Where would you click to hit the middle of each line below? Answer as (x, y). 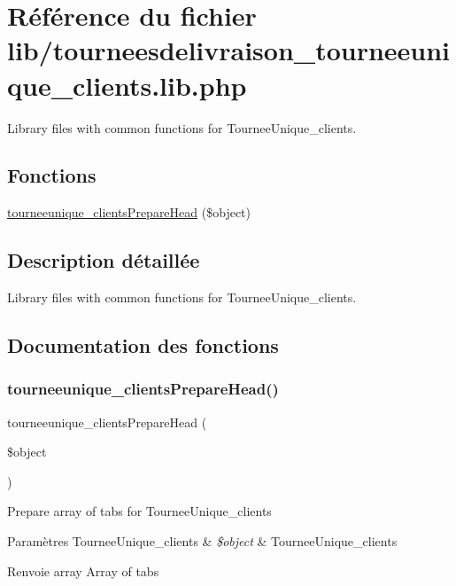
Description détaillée (104, 260)
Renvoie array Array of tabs (83, 570)
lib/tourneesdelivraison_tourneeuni (229, 50)
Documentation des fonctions (143, 345)
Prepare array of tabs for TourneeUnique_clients (139, 511)
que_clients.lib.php (127, 85)
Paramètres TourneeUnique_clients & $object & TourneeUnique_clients (202, 541)
